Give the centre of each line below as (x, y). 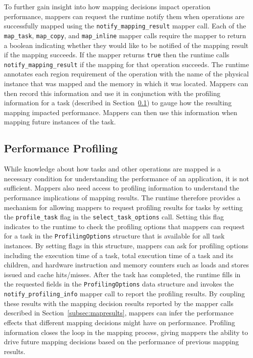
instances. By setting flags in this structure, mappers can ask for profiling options (126, 246)
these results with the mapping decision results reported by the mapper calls (119, 303)
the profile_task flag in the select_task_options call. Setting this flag (114, 217)
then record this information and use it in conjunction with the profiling (112, 93)
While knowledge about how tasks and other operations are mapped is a (112, 169)
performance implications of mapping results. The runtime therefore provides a (122, 197)
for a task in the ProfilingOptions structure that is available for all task (115, 236)
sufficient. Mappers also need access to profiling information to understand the (122, 188)
